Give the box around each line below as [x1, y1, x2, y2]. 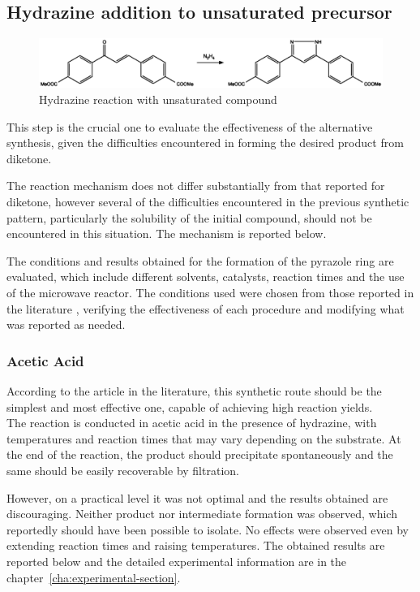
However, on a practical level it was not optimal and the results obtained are [6, 489, 388, 506]
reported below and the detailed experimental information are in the [6, 552, 347, 569]
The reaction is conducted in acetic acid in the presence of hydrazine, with [6, 414, 377, 431]
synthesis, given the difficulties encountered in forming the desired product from [6, 134, 404, 151]
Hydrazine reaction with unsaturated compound [39, 91, 277, 108]
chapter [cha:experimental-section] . [6, 568, 181, 586]
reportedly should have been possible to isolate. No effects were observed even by [6, 521, 409, 538]
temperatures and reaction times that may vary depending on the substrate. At [6, 430, 401, 447]
